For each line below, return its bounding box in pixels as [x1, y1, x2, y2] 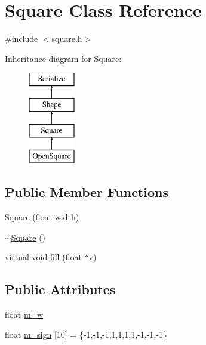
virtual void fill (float [5, 251, 82, 263]
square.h [51, 32, 82, 45]
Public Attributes [5, 280, 116, 298]
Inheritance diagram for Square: [5, 52, 122, 64]
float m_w [5, 308, 44, 321]
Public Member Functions [5, 183, 168, 201]
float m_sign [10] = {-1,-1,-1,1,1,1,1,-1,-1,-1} [5, 328, 167, 340]
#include [5, 32, 38, 45]
